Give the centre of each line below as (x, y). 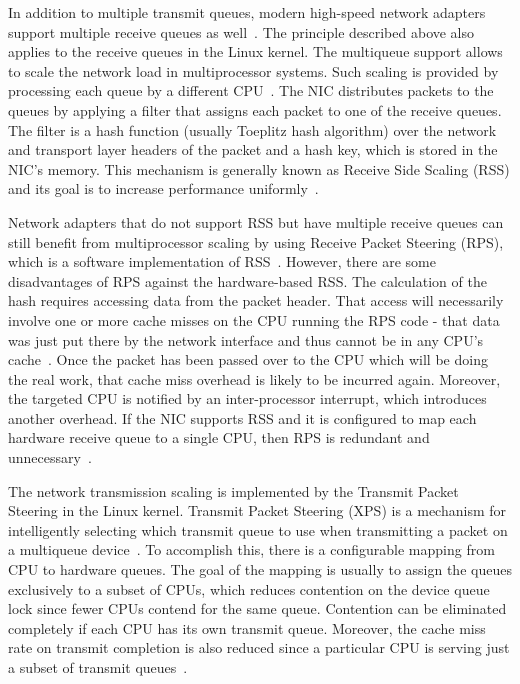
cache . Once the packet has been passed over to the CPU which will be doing (248, 359)
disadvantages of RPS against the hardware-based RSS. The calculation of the (247, 280)
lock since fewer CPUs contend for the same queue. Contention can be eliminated (257, 608)
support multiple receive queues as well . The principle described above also (241, 31)
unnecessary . (50, 457)
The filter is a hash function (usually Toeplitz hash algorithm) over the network (252, 129)
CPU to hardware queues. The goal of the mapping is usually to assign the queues (260, 569)
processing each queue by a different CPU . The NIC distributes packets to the (251, 90)
